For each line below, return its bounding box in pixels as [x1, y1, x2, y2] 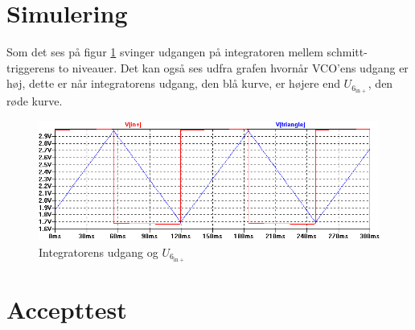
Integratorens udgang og [39, 243, 158, 260]
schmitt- [327, 43, 368, 60]
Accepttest [6, 293, 127, 326]
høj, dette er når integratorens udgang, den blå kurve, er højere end [6, 75, 340, 92]
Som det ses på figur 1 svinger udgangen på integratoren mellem [6, 43, 323, 60]
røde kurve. [6, 93, 63, 109]
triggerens [6, 59, 55, 76]
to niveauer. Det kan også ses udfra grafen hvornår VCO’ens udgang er [58, 59, 409, 76]
